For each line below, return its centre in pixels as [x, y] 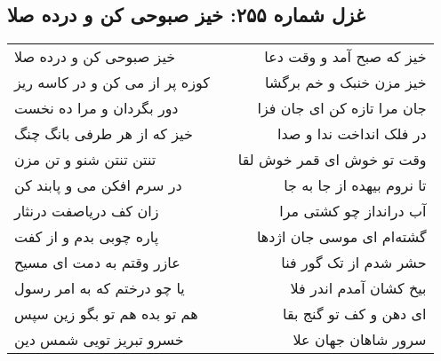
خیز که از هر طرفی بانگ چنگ [104, 134]
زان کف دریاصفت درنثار [87, 211]
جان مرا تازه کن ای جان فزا [342, 108]
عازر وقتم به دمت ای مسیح [97, 263]
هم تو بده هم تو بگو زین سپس [106, 314]
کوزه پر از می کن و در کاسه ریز [112, 82]
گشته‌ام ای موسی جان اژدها [341, 237]
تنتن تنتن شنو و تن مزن [85, 160]
